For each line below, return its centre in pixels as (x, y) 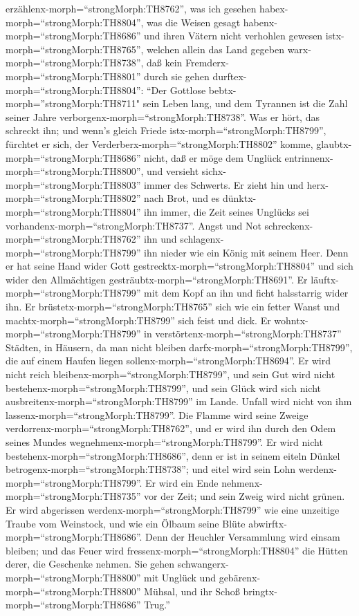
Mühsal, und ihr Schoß (192, 591)
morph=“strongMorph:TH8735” (73, 496)
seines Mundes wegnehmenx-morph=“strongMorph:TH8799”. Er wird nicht (164, 442)
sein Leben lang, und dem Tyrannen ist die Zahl (245, 103)
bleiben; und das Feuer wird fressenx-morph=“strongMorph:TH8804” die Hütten (177, 550)
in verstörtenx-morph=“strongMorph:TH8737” (243, 334)
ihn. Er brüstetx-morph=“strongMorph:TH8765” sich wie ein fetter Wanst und (173, 307)
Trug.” (157, 605)
